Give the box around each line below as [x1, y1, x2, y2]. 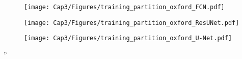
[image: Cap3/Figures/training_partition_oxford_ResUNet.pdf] [24, 19, 239, 26]
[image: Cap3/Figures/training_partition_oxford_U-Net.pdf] [24, 35, 232, 42]
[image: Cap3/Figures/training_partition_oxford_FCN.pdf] [24, 4, 225, 11]
